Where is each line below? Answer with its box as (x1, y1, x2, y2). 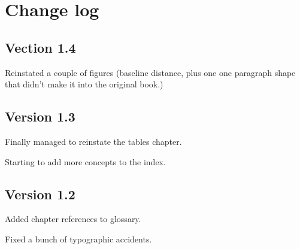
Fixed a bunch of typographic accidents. (5, 232, 152, 245)
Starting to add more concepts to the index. (5, 155, 166, 168)
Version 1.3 (5, 107, 75, 126)
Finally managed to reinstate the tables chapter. (5, 135, 182, 147)
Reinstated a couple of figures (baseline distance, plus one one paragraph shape (5, 66, 296, 78)
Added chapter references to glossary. (5, 212, 141, 225)
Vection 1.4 (5, 38, 76, 56)
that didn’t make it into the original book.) (5, 78, 163, 90)
